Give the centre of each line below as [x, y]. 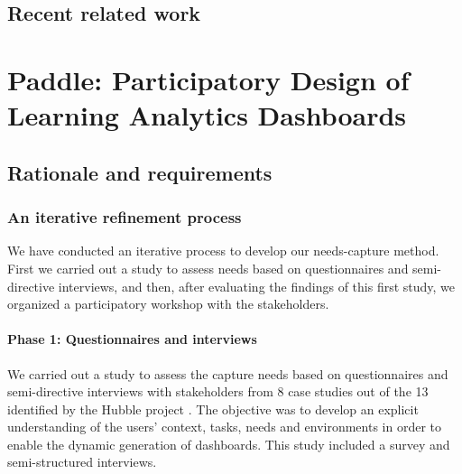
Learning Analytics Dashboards [207, 115]
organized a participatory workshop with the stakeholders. [168, 304]
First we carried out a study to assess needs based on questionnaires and [208, 268]
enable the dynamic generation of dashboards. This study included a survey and [229, 444]
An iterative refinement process [125, 217]
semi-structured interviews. [82, 462]
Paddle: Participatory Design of [208, 79]
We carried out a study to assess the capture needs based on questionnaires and [228, 373]
